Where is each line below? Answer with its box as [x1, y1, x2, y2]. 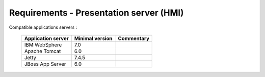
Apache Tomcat [24, 48, 61, 55]
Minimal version [74, 35, 113, 41]
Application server [24, 35, 69, 41]
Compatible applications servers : [9, 24, 77, 30]
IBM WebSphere [24, 41, 62, 48]
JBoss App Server [24, 60, 66, 67]
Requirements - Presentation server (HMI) [9, 7, 184, 18]
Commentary [118, 35, 150, 41]
